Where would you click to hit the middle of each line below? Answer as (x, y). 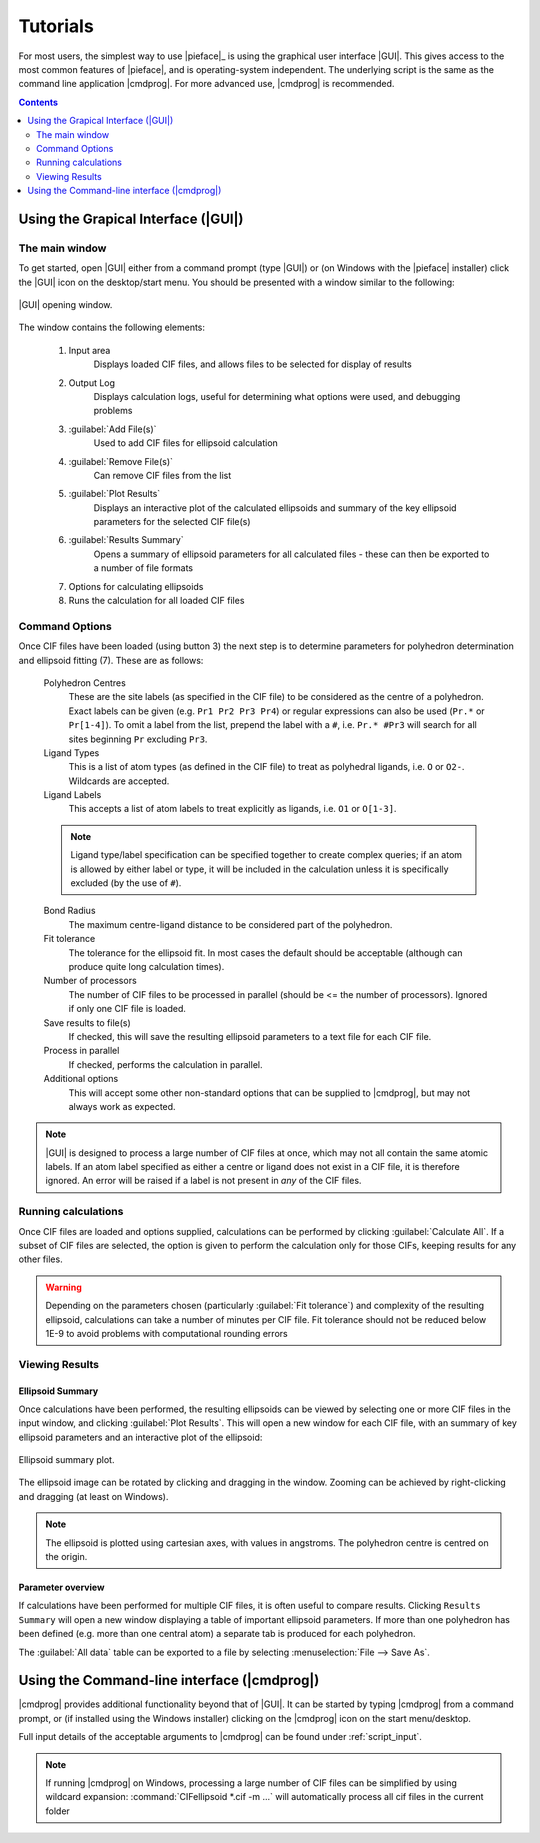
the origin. (66, 1557)
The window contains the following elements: (111, 327)
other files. (41, 1259)
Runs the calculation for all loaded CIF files (156, 601)
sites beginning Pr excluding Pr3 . (138, 739)
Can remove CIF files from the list (162, 475)
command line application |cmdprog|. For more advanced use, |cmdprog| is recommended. (206, 84)
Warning (63, 1287)
